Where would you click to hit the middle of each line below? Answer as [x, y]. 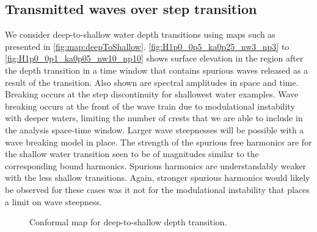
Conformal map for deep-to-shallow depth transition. [128, 222]
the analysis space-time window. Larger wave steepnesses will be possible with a [155, 129]
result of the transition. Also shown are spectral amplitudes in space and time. [152, 82]
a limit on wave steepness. [53, 201]
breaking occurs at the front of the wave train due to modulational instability [150, 106]
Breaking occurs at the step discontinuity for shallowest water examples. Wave [152, 94]
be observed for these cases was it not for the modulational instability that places [157, 189]
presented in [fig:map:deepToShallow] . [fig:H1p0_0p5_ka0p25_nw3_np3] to [147, 46]
